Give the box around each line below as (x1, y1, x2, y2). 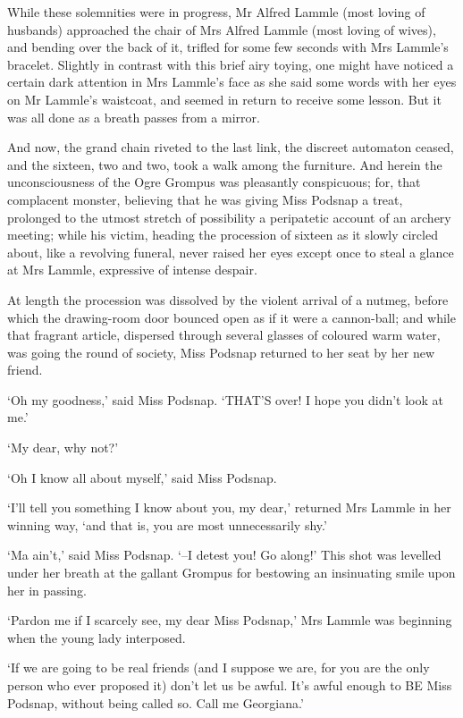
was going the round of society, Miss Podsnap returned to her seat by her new (7, 342, 435, 361)
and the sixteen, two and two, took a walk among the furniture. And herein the (7, 155, 442, 173)
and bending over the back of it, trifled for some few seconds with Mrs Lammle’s (7, 38, 449, 56)
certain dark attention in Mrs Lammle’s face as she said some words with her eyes (7, 72, 457, 91)
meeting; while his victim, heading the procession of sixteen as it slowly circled (7, 225, 438, 244)
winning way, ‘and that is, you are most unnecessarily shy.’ (7, 515, 327, 534)
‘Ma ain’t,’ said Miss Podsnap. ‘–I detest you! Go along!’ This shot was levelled (7, 545, 442, 564)
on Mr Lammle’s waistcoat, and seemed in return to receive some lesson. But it (7, 89, 442, 108)
